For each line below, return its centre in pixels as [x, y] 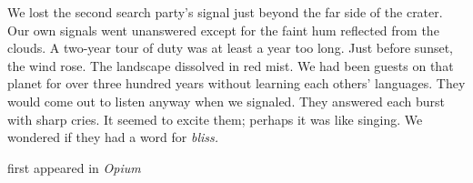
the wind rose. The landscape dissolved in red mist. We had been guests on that [231, 65]
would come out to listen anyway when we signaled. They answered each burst [226, 101]
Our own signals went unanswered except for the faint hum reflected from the [223, 30]
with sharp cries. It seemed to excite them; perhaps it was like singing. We [215, 119]
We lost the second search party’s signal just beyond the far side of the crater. [225, 12]
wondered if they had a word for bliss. [113, 137]
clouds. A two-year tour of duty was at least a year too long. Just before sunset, [230, 48]
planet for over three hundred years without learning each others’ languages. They [236, 83]
